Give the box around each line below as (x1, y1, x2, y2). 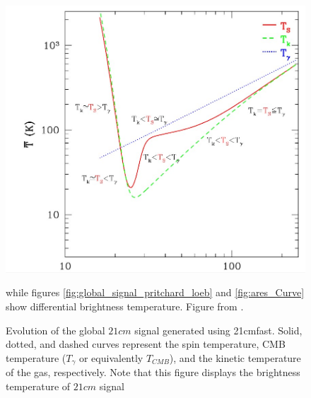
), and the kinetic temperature (169, 350, 301, 365)
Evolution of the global (6, 322, 105, 337)
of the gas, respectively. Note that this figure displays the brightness (6, 365, 300, 380)
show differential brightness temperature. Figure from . (6, 299, 244, 314)
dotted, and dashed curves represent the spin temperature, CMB (6, 336, 286, 351)
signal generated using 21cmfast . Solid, (134, 322, 303, 337)
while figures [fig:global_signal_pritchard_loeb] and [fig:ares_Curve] (6, 285, 305, 300)
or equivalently (78, 350, 143, 365)
